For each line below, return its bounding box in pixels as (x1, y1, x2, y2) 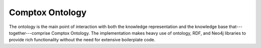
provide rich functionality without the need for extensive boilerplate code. (9, 37, 156, 43)
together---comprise (9, 30, 51, 36)
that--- (229, 24, 243, 29)
